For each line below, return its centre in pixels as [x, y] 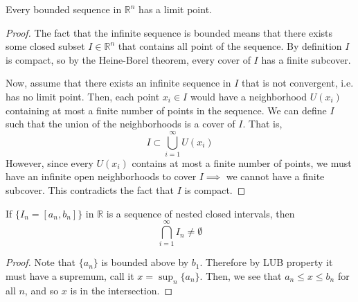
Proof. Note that [41, 262]
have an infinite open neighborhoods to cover [101, 176]
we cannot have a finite [275, 176]
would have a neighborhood [249, 96]
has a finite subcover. [306, 59]
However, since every [50, 162]
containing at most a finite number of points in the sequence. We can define [166, 110]
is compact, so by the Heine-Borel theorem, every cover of [128, 59]
